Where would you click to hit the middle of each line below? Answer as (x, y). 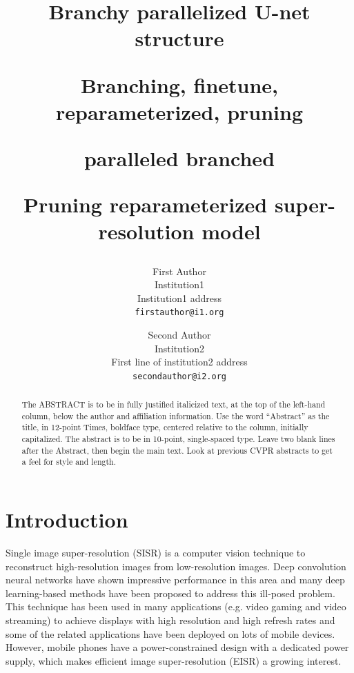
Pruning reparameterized (145, 204)
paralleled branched (179, 158)
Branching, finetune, (179, 84)
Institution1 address (179, 298)
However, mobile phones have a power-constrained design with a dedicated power (177, 647)
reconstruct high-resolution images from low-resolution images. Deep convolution (176, 566)
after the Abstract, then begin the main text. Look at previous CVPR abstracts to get (177, 450)
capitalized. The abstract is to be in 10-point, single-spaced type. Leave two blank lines (178, 439)
